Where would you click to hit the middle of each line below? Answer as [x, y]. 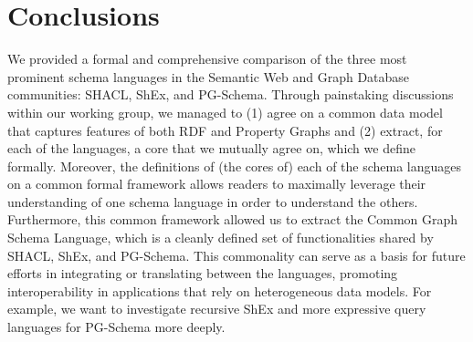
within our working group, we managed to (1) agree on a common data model [225, 112]
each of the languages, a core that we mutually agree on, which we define [211, 148]
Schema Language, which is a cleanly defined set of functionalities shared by [221, 238]
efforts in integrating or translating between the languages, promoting [203, 273]
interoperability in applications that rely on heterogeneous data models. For [220, 290]
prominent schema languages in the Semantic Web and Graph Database [209, 76]
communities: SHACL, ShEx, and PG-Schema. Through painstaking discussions [231, 94]
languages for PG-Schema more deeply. [116, 327]
